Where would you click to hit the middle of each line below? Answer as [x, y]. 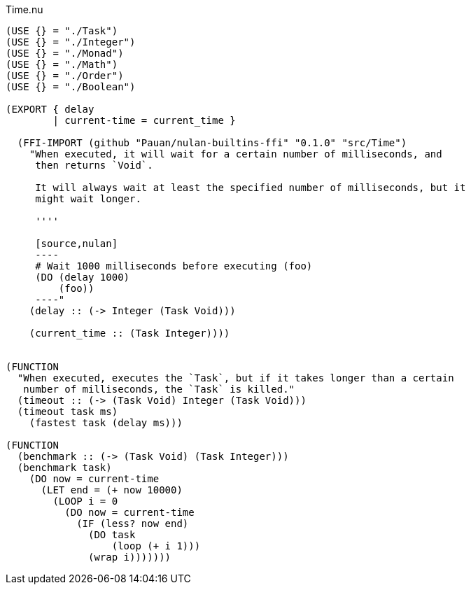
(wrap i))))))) [130, 557]
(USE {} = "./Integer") [71, 42]
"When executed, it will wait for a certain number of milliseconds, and [235, 154]
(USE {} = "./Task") [62, 31]
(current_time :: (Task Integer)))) [129, 333]
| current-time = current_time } [144, 120]
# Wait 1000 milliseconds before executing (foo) [174, 266]
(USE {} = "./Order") [65, 76]
